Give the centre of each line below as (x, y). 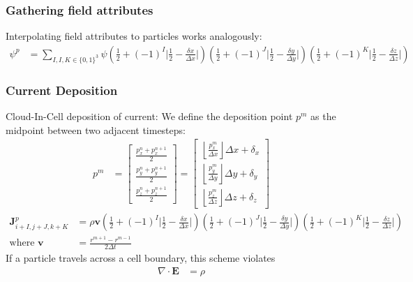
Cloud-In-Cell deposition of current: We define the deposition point (149, 116)
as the (323, 116)
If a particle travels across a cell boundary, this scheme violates (141, 258)
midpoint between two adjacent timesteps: (96, 129)
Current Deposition (62, 90)
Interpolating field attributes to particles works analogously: (134, 36)
